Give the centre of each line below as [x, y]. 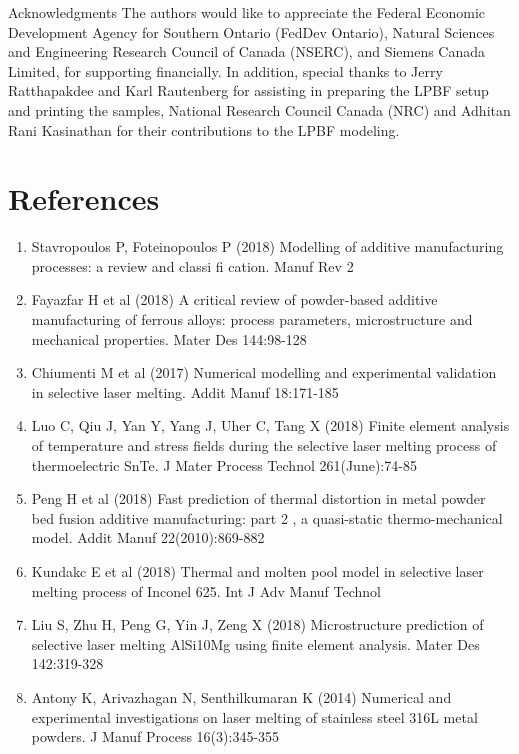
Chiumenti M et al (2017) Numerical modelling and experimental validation [264, 372]
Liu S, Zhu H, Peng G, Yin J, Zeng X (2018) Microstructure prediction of [257, 624]
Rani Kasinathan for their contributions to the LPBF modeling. [204, 129]
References [84, 198]
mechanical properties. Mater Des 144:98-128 [169, 338]
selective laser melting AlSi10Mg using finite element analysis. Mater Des [255, 643]
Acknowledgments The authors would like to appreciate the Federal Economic [247, 12]
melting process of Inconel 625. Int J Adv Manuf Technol [206, 590]
